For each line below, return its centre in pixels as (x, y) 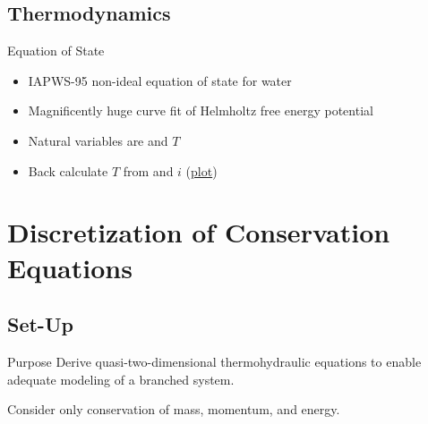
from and (148, 170)
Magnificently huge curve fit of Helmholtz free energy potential (201, 110)
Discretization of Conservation (199, 232)
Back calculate (68, 170)
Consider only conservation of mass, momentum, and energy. (174, 409)
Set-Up (40, 324)
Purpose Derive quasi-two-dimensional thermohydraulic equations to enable (214, 361)
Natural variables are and (98, 140)
